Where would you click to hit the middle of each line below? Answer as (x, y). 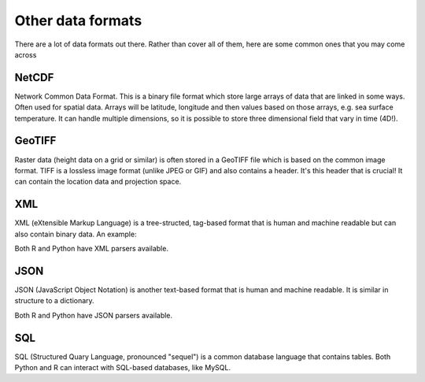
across (26, 54)
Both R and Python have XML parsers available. (92, 248)
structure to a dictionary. (54, 301)
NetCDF (34, 78)
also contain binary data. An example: (76, 234)
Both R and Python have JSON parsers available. (94, 315)
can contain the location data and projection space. (98, 182)
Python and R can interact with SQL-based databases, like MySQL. (123, 367)
